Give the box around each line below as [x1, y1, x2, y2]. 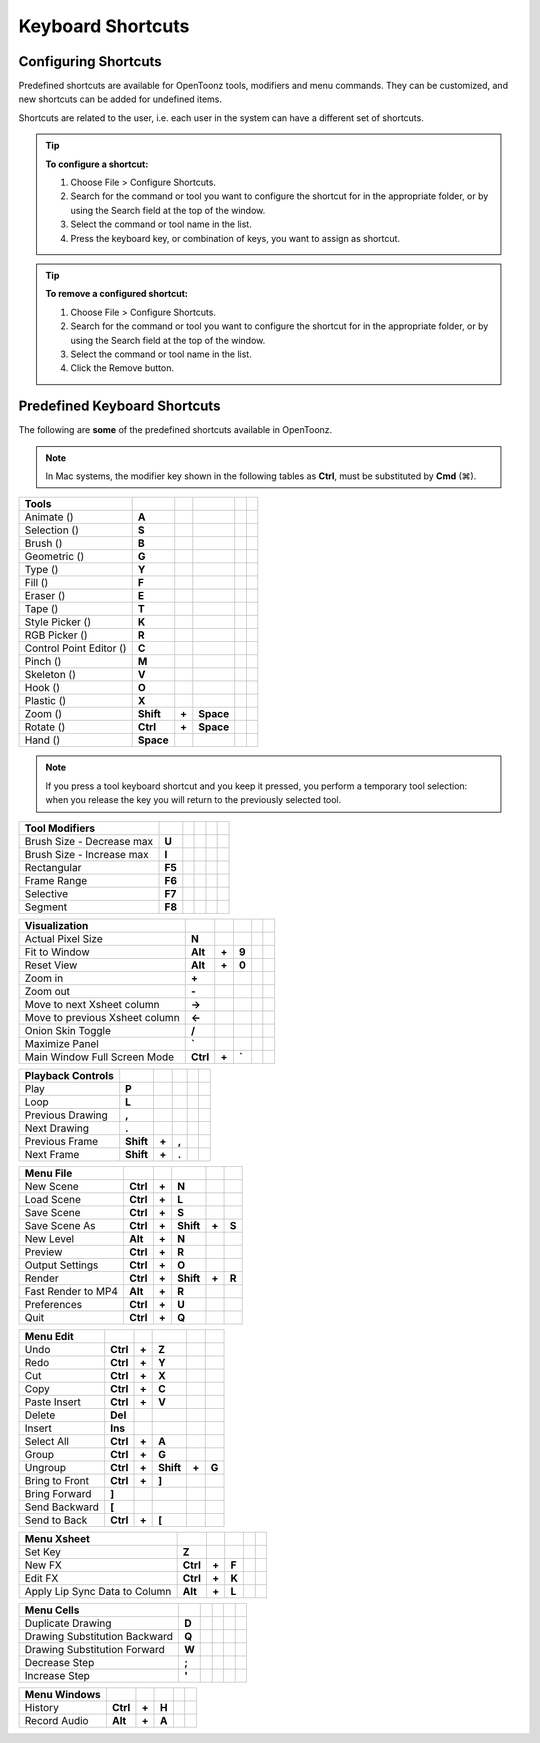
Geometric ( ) [24, 550, 85, 564]
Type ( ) [24, 563, 59, 577]
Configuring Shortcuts [18, 53, 162, 70]
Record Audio [24, 1713, 89, 1727]
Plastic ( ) [24, 694, 67, 708]
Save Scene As [24, 1218, 96, 1232]
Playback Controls [24, 1068, 114, 1082]
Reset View [24, 958, 78, 972]
